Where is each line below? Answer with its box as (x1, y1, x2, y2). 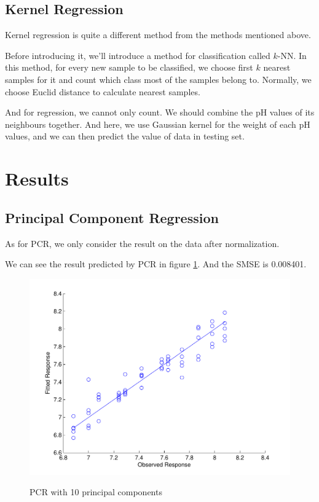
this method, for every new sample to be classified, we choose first (5, 61, 253, 74)
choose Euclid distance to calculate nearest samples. (5, 85, 200, 98)
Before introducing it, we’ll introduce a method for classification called (5, 49, 270, 61)
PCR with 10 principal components (30, 485, 162, 498)
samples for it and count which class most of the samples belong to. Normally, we (5, 73, 312, 85)
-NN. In (277, 49, 307, 61)
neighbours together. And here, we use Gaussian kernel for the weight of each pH (5, 117, 310, 130)
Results (5, 166, 69, 191)
